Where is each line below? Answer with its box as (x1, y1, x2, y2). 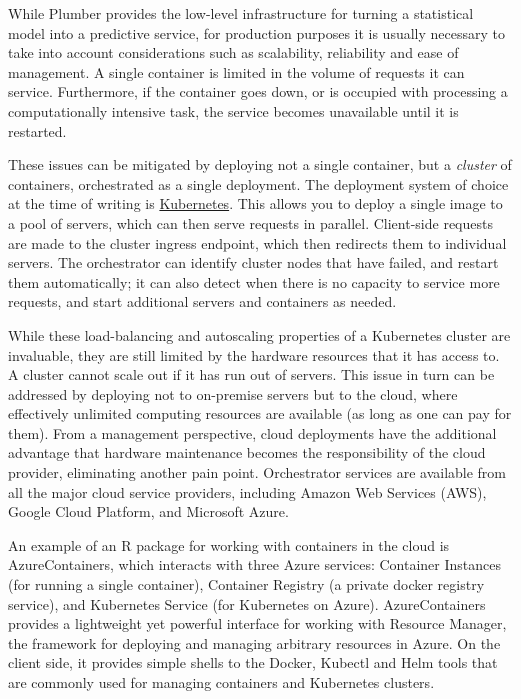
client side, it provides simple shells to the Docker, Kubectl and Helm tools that (8, 652, 498, 673)
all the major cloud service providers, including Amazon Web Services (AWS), (8, 481, 487, 502)
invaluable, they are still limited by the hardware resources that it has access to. (8, 344, 500, 365)
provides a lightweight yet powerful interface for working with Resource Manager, (8, 613, 507, 634)
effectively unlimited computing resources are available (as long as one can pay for (8, 403, 512, 424)
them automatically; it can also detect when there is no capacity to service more (8, 271, 500, 292)
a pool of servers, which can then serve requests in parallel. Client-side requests (8, 212, 493, 233)
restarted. (8, 120, 67, 141)
